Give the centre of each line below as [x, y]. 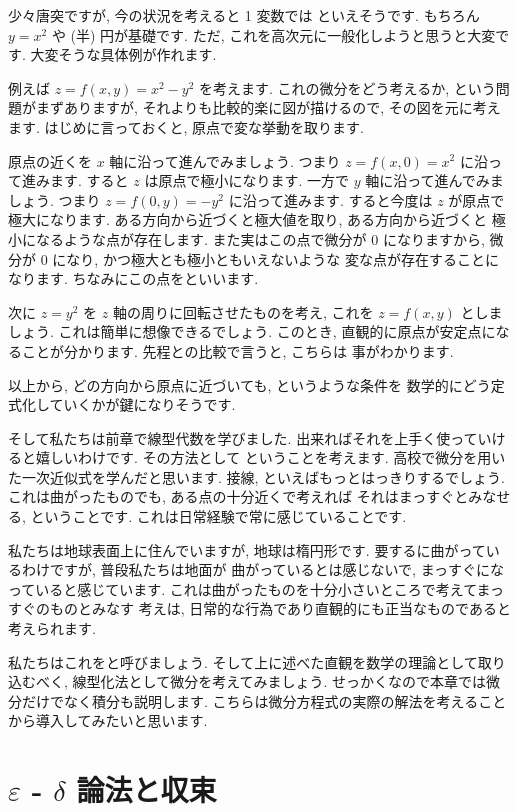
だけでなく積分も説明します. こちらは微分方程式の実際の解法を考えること [264, 700]
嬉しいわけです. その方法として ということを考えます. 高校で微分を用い [270, 457]
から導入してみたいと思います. [108, 720]
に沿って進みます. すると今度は [330, 199]
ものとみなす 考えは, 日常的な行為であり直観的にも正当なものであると [280, 608]
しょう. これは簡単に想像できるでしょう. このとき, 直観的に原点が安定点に [252, 331]
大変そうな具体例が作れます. [123, 54]
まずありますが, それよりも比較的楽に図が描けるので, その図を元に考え [268, 107]
